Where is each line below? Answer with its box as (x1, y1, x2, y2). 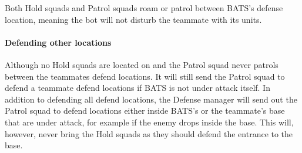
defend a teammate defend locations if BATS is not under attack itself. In (5, 81, 270, 94)
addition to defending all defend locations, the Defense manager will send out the (5, 93, 297, 105)
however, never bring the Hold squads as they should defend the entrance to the (5, 127, 293, 140)
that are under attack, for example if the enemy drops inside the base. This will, (5, 115, 294, 128)
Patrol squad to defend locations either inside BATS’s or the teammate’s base (5, 104, 285, 117)
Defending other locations (5, 36, 112, 48)
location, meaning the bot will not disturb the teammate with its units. (5, 13, 262, 25)
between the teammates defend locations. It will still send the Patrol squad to (5, 70, 285, 82)
